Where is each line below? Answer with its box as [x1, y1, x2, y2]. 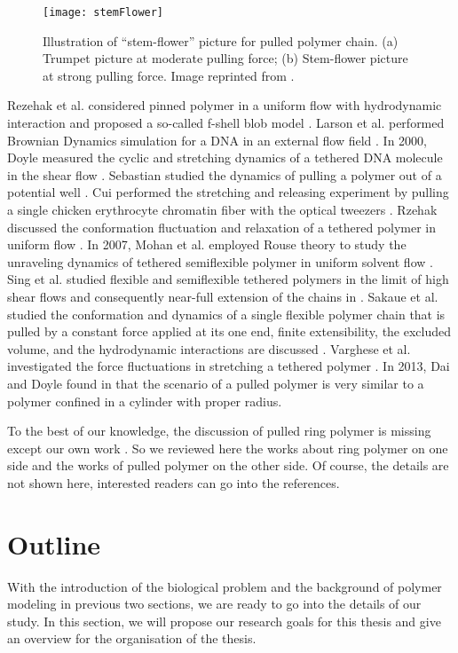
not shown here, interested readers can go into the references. [7, 473, 340, 492]
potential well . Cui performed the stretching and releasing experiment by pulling [7, 183, 449, 201]
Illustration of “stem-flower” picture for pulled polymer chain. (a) [43, 31, 399, 50]
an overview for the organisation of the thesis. [7, 629, 257, 648]
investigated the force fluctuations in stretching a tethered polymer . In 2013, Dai [7, 357, 450, 375]
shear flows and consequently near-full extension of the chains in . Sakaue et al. [7, 287, 438, 305]
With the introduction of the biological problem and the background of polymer [7, 577, 442, 595]
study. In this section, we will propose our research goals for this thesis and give [7, 611, 441, 630]
